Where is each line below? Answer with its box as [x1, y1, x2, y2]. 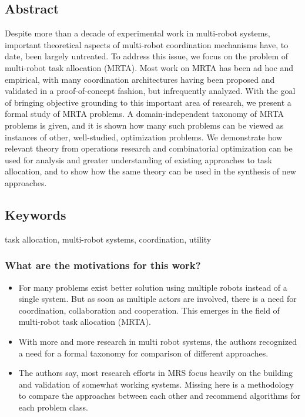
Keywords [5, 205, 66, 223]
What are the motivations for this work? [5, 258, 201, 273]
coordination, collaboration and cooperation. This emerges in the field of [18, 304, 280, 316]
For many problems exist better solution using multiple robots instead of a [18, 281, 287, 293]
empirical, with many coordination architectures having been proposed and [5, 73, 275, 85]
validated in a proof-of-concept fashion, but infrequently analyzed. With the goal [5, 85, 296, 97]
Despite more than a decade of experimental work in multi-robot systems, [5, 27, 270, 39]
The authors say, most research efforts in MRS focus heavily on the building [18, 366, 293, 379]
